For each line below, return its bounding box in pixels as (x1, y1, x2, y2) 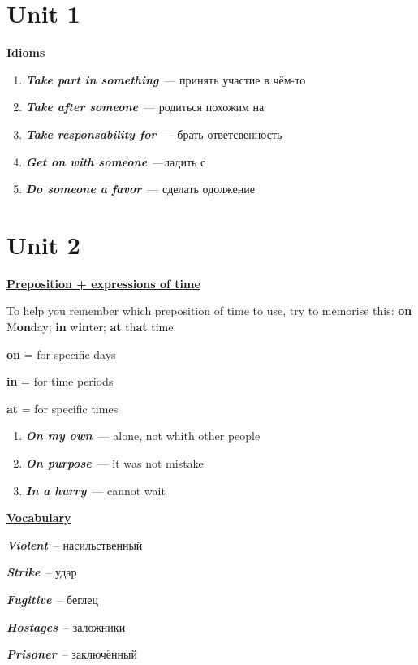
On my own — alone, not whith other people (25, 427, 261, 444)
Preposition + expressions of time (6, 274, 200, 291)
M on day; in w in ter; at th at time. (6, 318, 177, 335)
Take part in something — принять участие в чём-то (25, 71, 306, 88)
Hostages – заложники (6, 618, 126, 635)
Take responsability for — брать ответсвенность (25, 125, 282, 142)
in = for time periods (6, 373, 114, 390)
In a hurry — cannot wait (25, 481, 166, 499)
